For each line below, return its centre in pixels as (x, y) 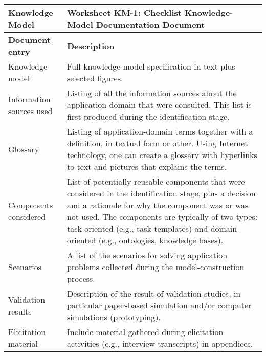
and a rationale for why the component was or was (158, 205)
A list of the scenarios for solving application (147, 255)
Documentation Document (150, 24)
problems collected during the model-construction (156, 267)
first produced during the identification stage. (148, 116)
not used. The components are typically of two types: (162, 217)
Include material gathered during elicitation (145, 332)
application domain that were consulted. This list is (159, 105)
